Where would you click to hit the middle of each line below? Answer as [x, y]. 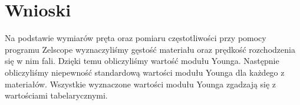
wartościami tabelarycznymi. [56, 95]
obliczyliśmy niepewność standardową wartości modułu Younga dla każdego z [145, 72]
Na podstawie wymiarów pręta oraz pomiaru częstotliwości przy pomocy [136, 38]
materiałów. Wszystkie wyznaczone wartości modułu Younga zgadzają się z [141, 84]
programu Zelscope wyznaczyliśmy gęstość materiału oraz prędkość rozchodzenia [150, 49]
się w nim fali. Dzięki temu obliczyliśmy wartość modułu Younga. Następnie [142, 61]
